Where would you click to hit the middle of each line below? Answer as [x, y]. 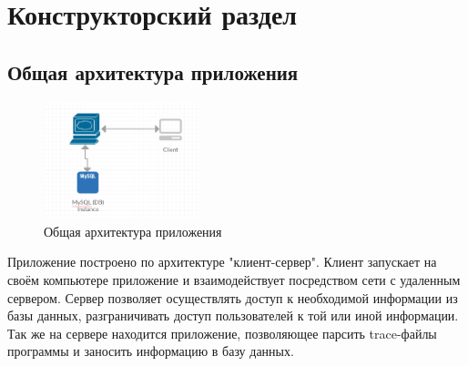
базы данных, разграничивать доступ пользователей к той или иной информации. [233, 315]
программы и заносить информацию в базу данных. [151, 351]
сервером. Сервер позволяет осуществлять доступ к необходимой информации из [233, 297]
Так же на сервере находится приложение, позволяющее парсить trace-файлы [222, 333]
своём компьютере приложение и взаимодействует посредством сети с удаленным [234, 280]
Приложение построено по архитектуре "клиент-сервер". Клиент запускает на [222, 262]
